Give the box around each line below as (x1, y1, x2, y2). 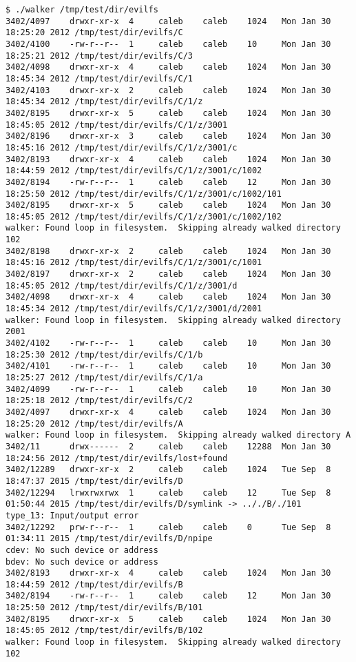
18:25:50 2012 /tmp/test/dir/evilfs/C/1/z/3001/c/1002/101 (6, 188, 282, 199)
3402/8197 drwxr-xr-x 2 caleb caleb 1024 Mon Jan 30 (6, 269, 331, 280)
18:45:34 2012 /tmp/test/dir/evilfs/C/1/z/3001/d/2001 (6, 304, 262, 314)
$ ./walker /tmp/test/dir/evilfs (6, 5, 158, 14)
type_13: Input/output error (6, 510, 139, 520)
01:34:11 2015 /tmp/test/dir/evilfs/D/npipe (6, 534, 213, 544)
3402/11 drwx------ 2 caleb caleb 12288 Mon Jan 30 (6, 441, 331, 451)
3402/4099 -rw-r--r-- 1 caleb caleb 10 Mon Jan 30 (6, 384, 331, 394)
